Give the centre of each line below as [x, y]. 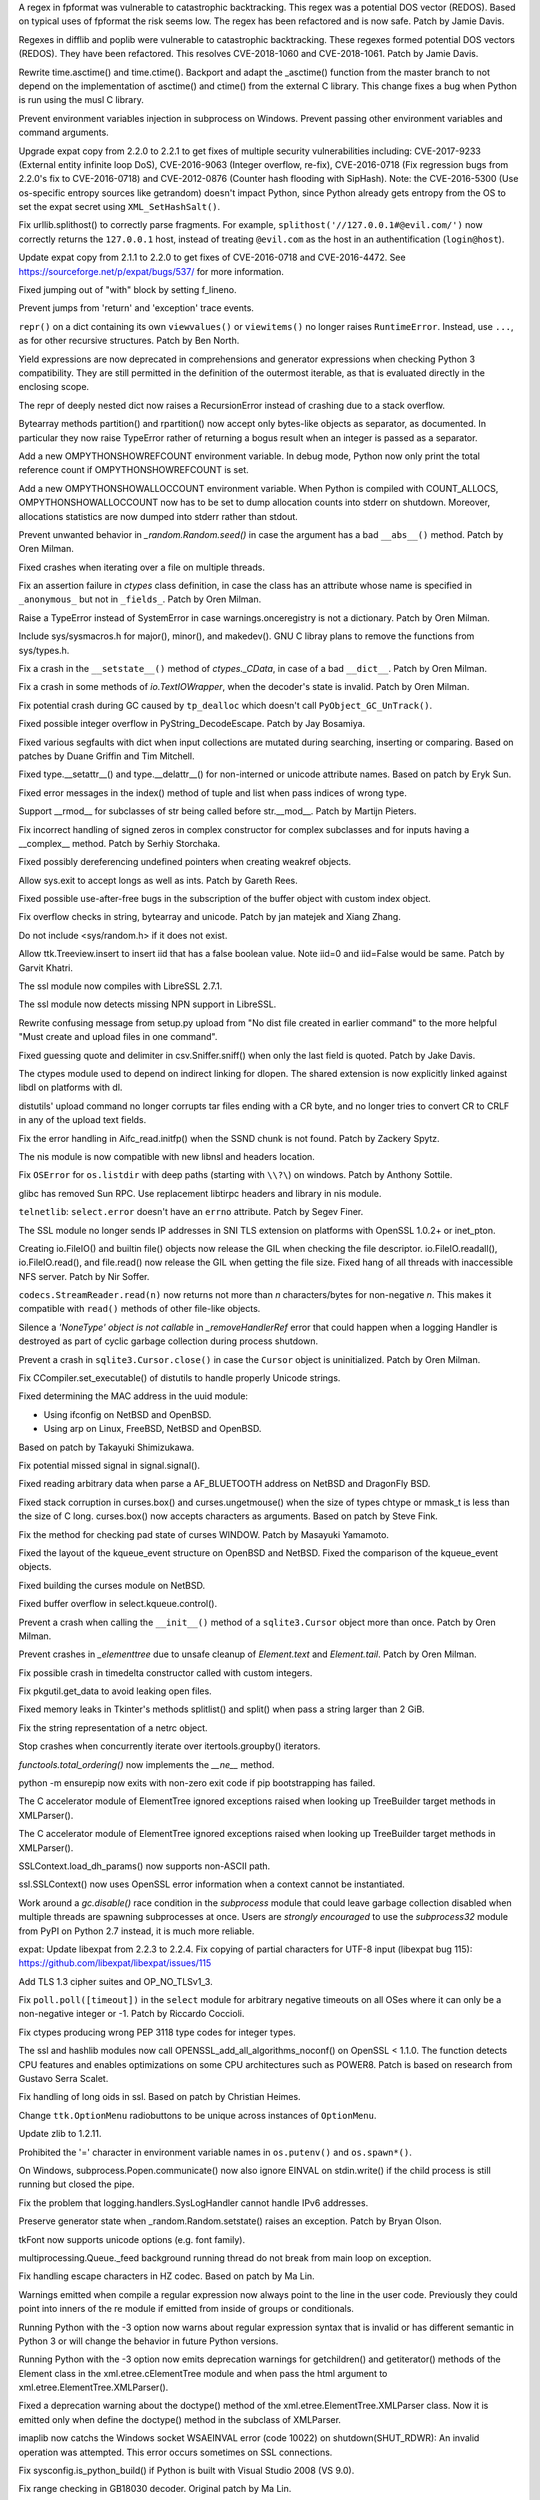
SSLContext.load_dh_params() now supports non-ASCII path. [144, 1866]
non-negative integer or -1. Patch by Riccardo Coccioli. [131, 2014]
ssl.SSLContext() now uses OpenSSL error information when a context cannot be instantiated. [211, 1884]
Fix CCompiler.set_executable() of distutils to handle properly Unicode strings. [179, 1378]
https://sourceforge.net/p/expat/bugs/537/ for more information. [151, 271]
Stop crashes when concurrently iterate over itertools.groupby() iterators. [169, 1746]
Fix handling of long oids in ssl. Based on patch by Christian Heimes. [159, 2097]
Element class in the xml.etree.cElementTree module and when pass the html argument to [203, 2373]
